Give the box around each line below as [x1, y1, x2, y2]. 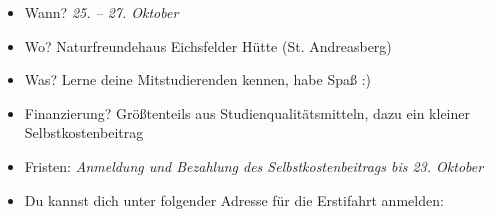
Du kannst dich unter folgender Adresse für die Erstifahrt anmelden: [24, 189, 444, 210]
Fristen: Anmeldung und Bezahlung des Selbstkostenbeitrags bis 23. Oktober [24, 155, 484, 176]
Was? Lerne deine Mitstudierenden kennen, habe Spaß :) [24, 69, 371, 90]
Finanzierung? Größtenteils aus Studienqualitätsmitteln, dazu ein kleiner [24, 102, 470, 123]
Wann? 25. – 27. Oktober [24, 2, 179, 22]
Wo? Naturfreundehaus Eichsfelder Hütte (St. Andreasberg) [24, 35, 392, 56]
